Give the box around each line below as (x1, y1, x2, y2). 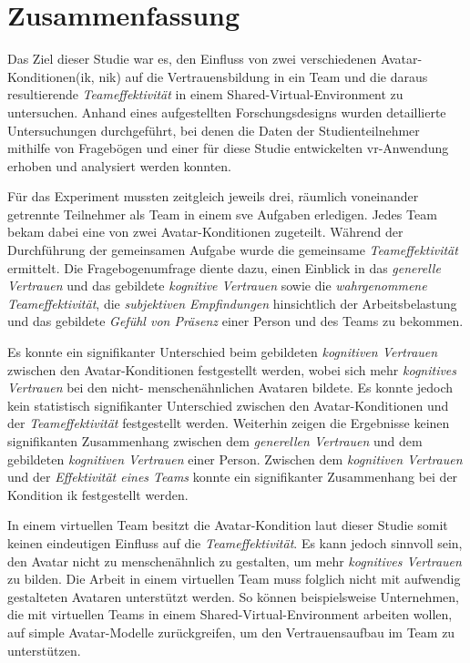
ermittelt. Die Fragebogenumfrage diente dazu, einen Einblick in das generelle (7, 258, 441, 277)
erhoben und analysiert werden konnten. (7, 156, 232, 175)
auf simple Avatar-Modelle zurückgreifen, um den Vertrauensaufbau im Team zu (7, 622, 455, 641)
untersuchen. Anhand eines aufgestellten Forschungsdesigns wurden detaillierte (7, 102, 446, 121)
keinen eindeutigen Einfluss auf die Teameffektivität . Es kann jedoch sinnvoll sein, (7, 533, 463, 552)
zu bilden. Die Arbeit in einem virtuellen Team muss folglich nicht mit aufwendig (7, 569, 461, 588)
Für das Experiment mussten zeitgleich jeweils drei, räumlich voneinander (7, 187, 419, 206)
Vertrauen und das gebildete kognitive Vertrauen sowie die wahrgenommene (7, 276, 427, 295)
